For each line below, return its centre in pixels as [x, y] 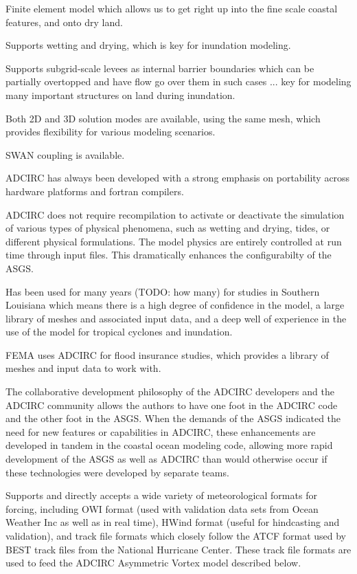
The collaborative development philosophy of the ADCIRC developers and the [170, 391]
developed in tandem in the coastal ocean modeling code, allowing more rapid [169, 445]
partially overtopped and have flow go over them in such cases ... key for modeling [178, 81]
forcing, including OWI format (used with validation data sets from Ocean [162, 508]
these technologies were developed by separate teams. [117, 472]
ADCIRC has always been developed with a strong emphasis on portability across [178, 178]
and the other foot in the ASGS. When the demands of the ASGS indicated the [173, 418]
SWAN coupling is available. [65, 154]
